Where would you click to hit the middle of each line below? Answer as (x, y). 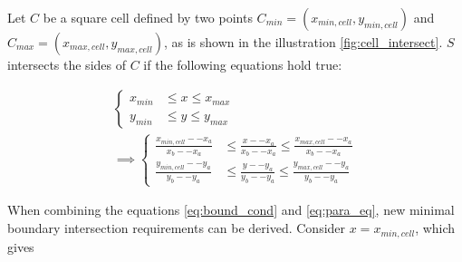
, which (435, 228)
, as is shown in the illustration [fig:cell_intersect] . (303, 42)
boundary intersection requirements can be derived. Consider (177, 228)
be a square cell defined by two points (148, 17)
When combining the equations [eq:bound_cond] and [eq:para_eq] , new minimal (231, 210)
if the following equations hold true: (243, 64)
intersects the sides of (67, 64)
